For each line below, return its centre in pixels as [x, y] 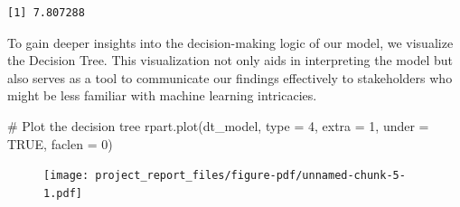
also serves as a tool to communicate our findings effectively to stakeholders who [230, 77]
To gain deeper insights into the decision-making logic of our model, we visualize [230, 42]
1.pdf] [63, 193]
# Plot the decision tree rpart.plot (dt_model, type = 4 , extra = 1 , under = [218, 125]
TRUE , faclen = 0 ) [60, 143]
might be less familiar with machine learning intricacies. [162, 95]
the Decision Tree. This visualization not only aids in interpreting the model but [230, 60]
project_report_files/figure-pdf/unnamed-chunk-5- [250, 176]
